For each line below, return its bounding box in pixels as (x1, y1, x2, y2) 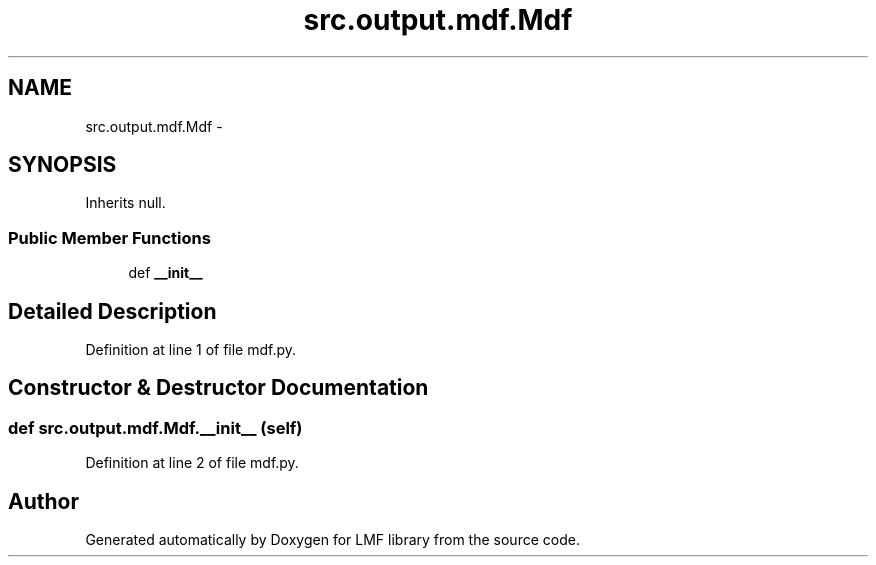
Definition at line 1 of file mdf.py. (85, 341, 297, 359)
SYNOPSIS (8, 152, 117, 178)
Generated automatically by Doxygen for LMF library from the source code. (85, 531, 580, 549)
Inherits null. (85, 194, 166, 212)
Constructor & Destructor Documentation (8, 375, 429, 401)
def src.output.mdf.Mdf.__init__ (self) (8, 417, 303, 438)
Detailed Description (8, 298, 217, 324)
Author (8, 488, 79, 514)
